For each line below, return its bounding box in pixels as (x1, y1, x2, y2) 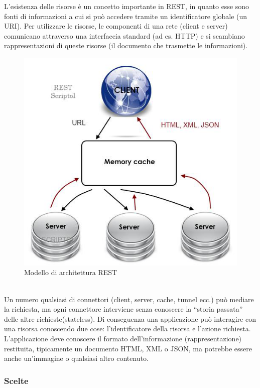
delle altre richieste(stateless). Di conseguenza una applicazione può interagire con (4, 313, 256, 324)
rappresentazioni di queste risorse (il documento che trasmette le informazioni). (4, 40, 248, 51)
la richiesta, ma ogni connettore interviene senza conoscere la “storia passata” (4, 304, 243, 314)
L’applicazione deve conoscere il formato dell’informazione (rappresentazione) (4, 333, 242, 343)
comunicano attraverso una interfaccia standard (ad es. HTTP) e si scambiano (4, 30, 245, 41)
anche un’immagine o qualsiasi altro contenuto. (4, 353, 149, 363)
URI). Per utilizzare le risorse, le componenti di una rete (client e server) (4, 21, 228, 31)
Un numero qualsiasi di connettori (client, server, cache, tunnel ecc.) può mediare (4, 294, 254, 304)
